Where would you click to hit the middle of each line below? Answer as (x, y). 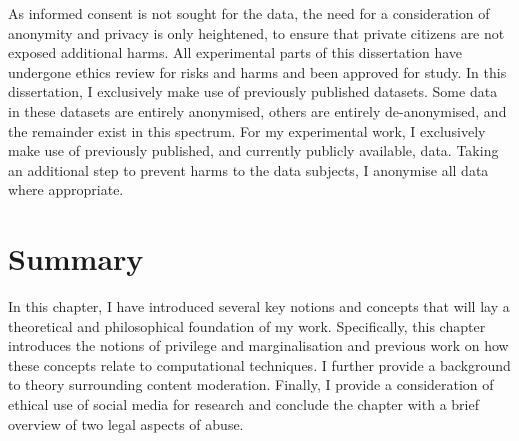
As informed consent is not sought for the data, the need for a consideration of (249, 13)
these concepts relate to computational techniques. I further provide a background (259, 364)
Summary (76, 258)
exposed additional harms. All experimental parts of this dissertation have (235, 52)
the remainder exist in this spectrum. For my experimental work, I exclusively (247, 130)
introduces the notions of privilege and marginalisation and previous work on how (258, 345)
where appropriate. (66, 189)
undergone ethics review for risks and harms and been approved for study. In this (257, 71)
